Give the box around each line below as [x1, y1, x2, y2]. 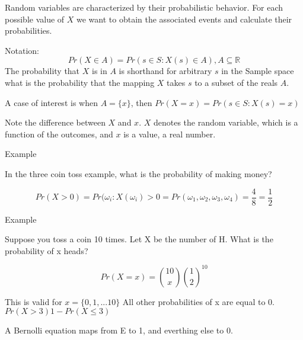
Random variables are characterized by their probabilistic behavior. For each [5, 1, 283, 13]
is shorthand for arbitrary [119, 65, 212, 77]
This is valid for [5, 295, 62, 307]
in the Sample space [221, 65, 294, 77]
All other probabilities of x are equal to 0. [122, 295, 275, 307]
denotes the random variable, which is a [153, 116, 298, 129]
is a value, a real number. [123, 127, 216, 140]
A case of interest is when [5, 96, 98, 108]
